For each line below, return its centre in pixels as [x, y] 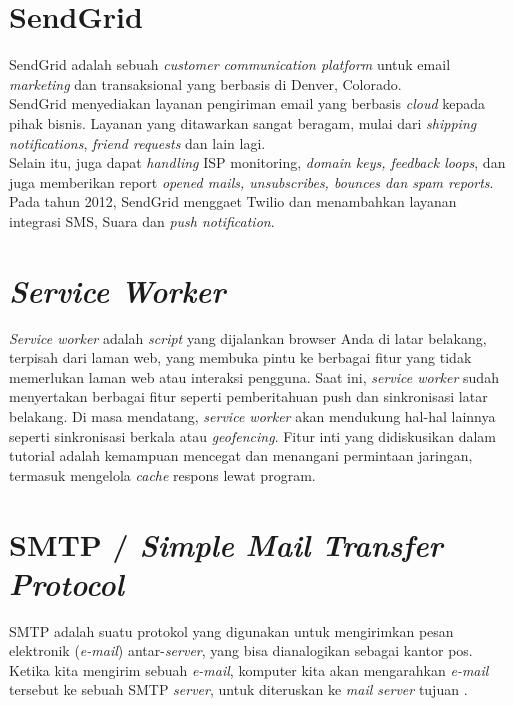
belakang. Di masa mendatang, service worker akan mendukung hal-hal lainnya [252, 415]
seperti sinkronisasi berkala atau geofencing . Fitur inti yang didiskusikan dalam [252, 435]
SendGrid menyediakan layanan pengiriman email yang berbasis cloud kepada [247, 103]
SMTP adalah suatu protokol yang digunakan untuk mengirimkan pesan [231, 630]
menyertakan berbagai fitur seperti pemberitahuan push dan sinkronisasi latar [248, 396]
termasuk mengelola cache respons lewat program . [162, 474]
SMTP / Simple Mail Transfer [226, 544]
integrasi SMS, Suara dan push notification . [142, 220]
